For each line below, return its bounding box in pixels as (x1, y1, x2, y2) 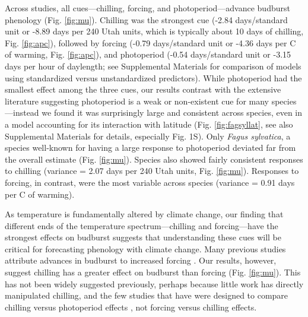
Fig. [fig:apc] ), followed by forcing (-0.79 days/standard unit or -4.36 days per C (5, 36, 296, 49)
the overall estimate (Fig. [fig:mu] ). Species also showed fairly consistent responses (5, 153, 303, 165)
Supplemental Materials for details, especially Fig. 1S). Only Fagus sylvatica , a (5, 129, 291, 142)
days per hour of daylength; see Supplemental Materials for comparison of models (5, 59, 301, 72)
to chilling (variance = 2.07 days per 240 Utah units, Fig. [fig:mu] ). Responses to (5, 164, 299, 177)
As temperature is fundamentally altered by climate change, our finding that (5, 208, 284, 220)
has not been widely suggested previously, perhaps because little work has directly (5, 277, 304, 290)
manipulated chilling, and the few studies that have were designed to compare (5, 289, 288, 302)
